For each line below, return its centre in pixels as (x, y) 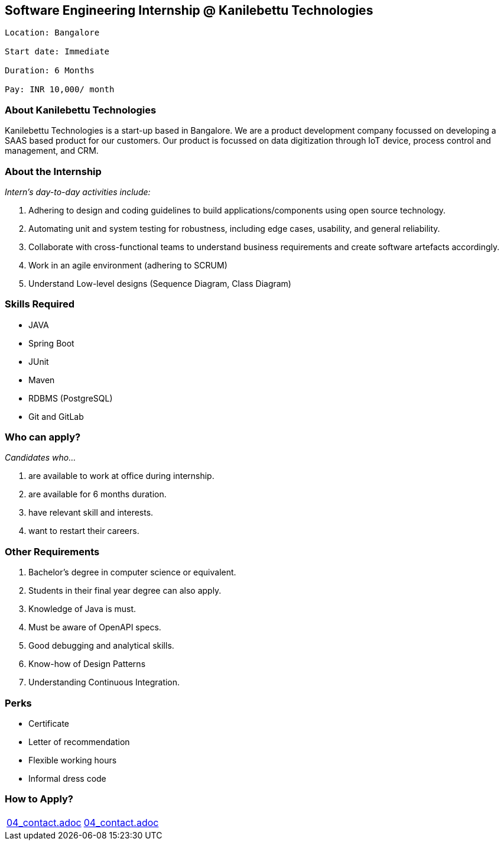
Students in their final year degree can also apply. (125, 591)
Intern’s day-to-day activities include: (78, 192)
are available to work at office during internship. (121, 476)
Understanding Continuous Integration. (104, 682)
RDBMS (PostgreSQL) (71, 398)
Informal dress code (67, 778)
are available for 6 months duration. (97, 494)
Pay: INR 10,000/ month (60, 90)
